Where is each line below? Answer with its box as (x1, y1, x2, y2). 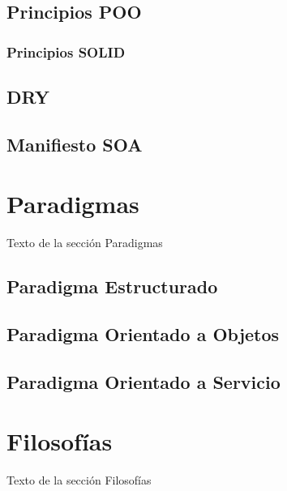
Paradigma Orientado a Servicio (6, 369, 281, 394)
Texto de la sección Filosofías (6, 472, 152, 489)
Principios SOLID (6, 41, 126, 62)
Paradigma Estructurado (6, 274, 218, 299)
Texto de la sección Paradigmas (6, 234, 163, 251)
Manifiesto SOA (6, 131, 143, 156)
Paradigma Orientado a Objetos (6, 322, 280, 347)
